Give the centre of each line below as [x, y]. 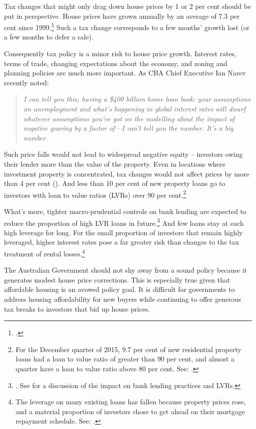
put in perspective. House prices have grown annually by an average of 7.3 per [122, 16]
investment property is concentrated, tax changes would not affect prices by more [127, 173]
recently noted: [27, 82]
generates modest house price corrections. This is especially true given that [117, 279]
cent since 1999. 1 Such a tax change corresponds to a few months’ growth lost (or [127, 26]
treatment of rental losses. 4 [45, 253]
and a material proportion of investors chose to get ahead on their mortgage [130, 411]
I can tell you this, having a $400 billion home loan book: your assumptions [137, 99]
